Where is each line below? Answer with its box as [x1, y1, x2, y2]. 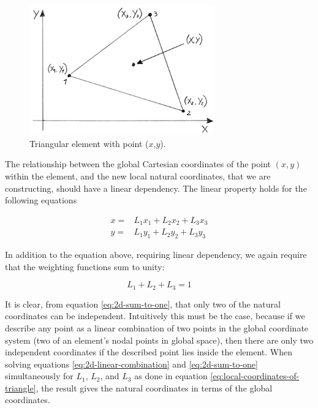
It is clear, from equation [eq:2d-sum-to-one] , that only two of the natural [5, 297, 281, 310]
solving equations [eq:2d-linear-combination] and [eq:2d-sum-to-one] [5, 357, 258, 370]
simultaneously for [5, 369, 74, 382]
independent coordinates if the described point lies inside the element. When [5, 346, 293, 358]
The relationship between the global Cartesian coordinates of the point [5, 157, 271, 170]
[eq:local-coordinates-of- [210, 369, 300, 382]
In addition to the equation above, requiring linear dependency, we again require [5, 248, 307, 261]
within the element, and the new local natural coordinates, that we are [5, 170, 271, 182]
